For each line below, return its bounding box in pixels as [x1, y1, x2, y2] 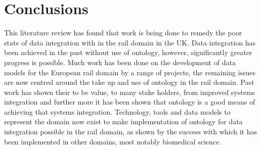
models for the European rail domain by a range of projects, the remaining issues [4, 67, 256, 77]
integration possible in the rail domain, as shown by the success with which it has [4, 126, 257, 137]
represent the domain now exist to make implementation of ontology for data [4, 116, 243, 127]
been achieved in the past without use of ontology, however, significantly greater [4, 47, 252, 58]
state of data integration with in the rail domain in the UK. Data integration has [4, 37, 256, 47]
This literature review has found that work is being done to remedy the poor [4, 27, 242, 38]
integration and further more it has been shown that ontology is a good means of [4, 96, 255, 107]
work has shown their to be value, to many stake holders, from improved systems [4, 86, 255, 97]
